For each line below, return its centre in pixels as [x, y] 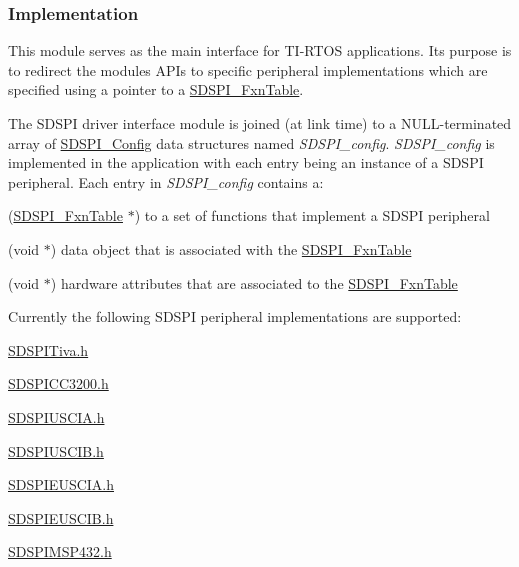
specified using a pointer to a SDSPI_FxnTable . [156, 89]
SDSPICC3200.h [58, 383]
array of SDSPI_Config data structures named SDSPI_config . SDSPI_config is [251, 142]
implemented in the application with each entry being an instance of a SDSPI [246, 162]
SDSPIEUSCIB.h [61, 517]
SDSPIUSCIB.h [56, 450]
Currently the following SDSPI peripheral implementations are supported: [235, 316]
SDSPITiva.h [48, 349]
